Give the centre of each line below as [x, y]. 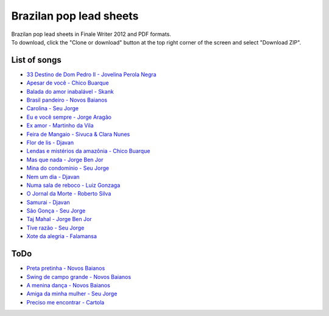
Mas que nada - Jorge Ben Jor [65, 160]
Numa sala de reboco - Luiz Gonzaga [73, 185]
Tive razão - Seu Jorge [55, 228]
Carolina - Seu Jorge [53, 108]
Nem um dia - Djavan [53, 177]
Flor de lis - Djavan [50, 142]
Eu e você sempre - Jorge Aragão [69, 117]
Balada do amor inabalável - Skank [70, 91]
